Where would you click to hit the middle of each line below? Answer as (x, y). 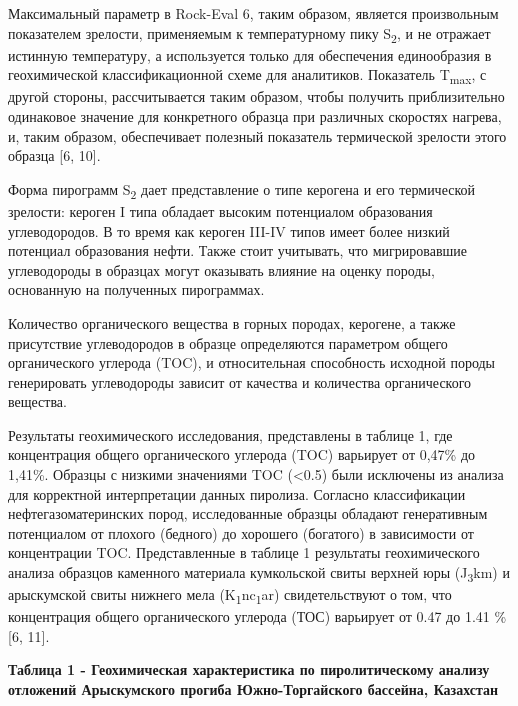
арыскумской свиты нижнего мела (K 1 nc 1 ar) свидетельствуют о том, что (230, 595)
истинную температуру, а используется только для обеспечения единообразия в (250, 54)
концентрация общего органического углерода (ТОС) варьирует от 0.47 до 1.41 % (257, 616)
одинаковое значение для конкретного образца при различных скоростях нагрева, (255, 116)
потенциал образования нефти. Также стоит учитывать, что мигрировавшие (238, 250)
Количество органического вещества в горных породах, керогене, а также (232, 322)
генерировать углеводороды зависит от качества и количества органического (240, 381)
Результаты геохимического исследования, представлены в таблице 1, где (230, 434)
